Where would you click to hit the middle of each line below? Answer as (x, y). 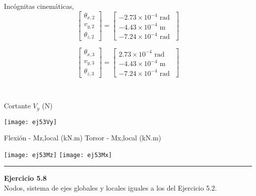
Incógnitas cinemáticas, (39, 6)
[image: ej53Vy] (31, 122)
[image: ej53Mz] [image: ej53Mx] (58, 155)
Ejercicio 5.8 (25, 178)
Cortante (17, 106)
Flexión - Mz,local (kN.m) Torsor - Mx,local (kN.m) (83, 138)
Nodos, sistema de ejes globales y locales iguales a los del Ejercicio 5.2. (111, 188)
